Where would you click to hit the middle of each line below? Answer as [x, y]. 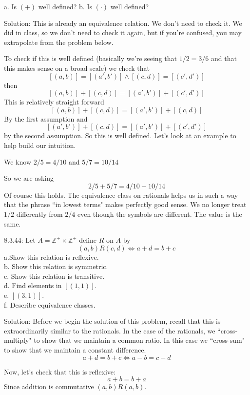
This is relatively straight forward [54, 102]
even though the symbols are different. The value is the [160, 214]
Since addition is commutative [49, 386]
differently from [39, 214]
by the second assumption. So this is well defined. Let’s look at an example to [120, 135]
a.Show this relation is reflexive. [51, 257]
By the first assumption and [46, 118]
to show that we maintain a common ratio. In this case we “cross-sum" [139, 340]
